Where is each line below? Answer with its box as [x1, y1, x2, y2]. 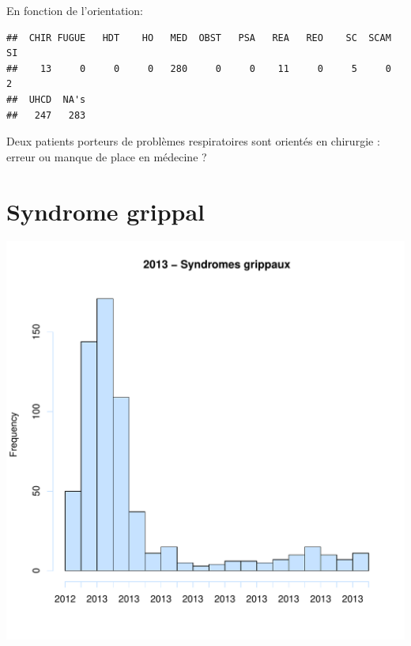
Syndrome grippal [6, 195, 205, 227]
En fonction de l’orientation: [6, 2, 143, 18]
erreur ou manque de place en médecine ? [6, 148, 207, 164]
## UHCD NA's [6, 93, 86, 105]
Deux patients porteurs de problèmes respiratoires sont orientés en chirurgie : [6, 133, 380, 149]
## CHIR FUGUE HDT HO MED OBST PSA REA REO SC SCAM [6, 32, 391, 43]
